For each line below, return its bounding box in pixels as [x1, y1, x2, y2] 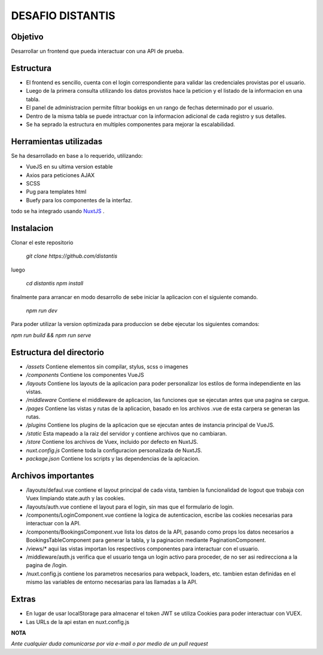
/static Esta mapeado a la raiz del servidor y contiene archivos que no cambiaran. [26, 429, 227, 437]
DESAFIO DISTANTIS [11, 9, 116, 22]
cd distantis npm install [26, 280, 84, 287]
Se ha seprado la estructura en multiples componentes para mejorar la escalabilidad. [26, 120, 236, 128]
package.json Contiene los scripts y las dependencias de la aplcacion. [26, 455, 200, 462]
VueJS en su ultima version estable [26, 163, 113, 170]
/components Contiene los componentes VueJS [26, 371, 144, 379]
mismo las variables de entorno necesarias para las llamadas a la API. [26, 578, 197, 586]
